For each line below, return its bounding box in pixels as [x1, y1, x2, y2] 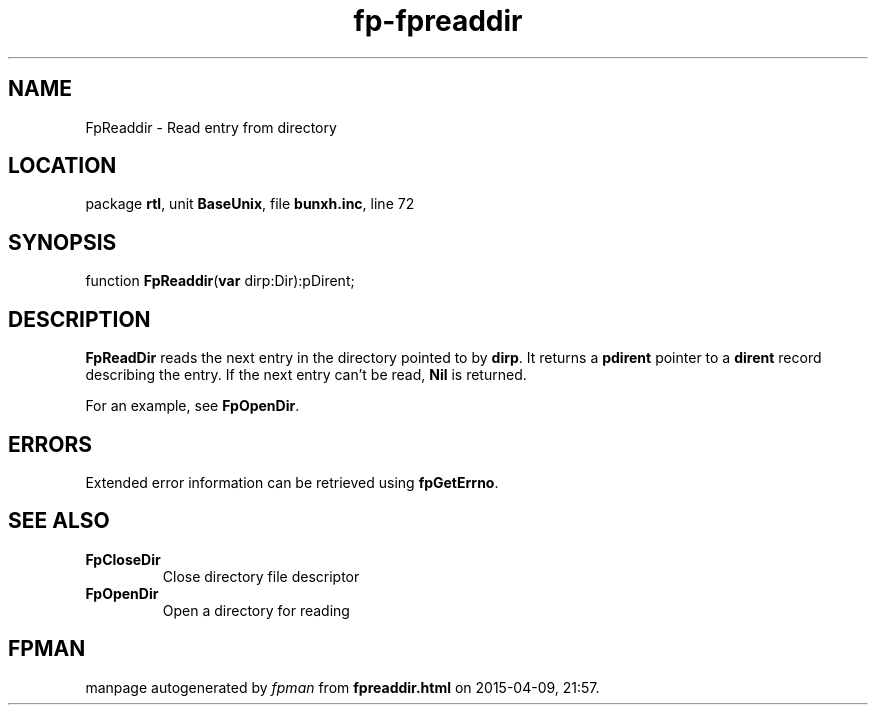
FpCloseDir [85, 550, 161, 568]
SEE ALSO [8, 508, 110, 534]
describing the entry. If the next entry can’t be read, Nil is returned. [85, 366, 527, 384]
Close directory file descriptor [162, 567, 360, 585]
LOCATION [8, 153, 117, 179]
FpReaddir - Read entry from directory [85, 118, 337, 136]
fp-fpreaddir [353, 4, 523, 38]
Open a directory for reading [162, 601, 350, 619]
